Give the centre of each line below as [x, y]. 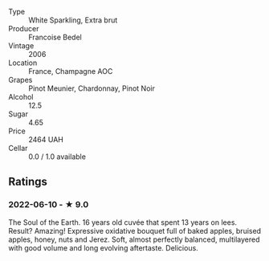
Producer [24, 29]
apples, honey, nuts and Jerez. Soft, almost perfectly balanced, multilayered [134, 239]
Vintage [21, 46]
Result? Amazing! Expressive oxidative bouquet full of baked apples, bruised [135, 230]
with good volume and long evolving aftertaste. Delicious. [103, 247]
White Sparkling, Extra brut [73, 20]
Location [23, 63]
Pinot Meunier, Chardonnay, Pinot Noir [92, 88]
